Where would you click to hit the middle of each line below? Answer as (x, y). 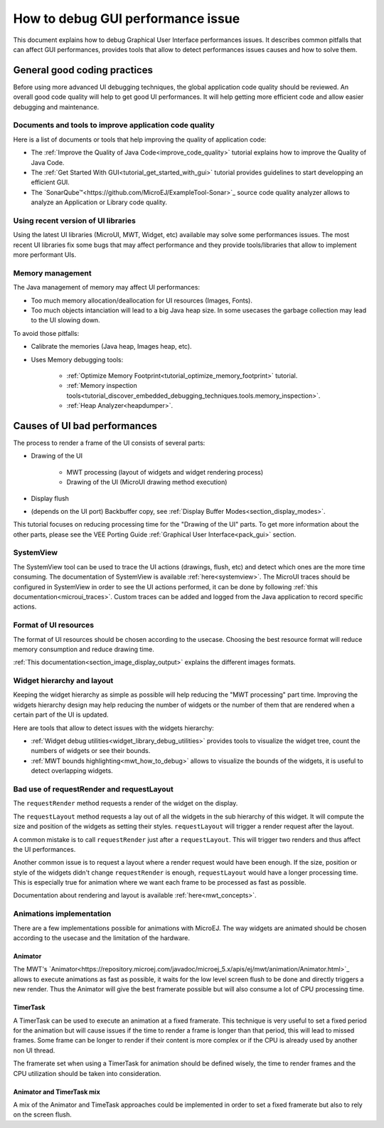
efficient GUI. (50, 182)
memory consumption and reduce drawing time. (84, 649)
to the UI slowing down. (65, 320)
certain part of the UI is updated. (61, 715)
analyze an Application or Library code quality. (99, 202)
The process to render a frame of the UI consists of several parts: (109, 443)
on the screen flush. (43, 1114)
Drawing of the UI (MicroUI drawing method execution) (147, 482)
